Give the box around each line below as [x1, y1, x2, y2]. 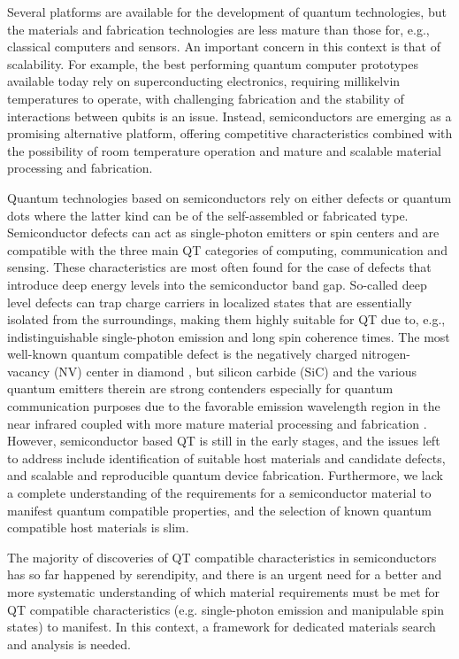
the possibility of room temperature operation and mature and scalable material [7, 141, 441, 159]
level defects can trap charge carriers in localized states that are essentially [7, 292, 412, 311]
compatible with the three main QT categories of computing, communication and [7, 240, 448, 259]
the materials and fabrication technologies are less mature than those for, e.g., [7, 19, 430, 38]
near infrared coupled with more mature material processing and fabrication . [7, 414, 427, 432]
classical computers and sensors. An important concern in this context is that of [7, 37, 440, 56]
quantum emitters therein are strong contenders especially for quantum [7, 379, 394, 398]
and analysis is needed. [7, 634, 131, 653]
